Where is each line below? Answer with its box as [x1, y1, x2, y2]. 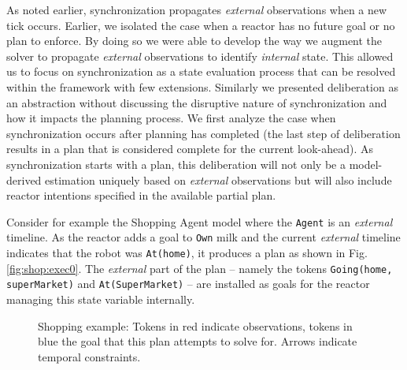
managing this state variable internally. [6, 291, 195, 307]
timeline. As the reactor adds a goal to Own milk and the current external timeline [6, 229, 401, 245]
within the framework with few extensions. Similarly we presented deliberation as [6, 78, 398, 95]
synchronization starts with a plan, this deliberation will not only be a [6, 155, 346, 172]
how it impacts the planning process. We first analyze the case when [6, 110, 336, 126]
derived [6, 171, 42, 188]
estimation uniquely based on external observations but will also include [45, 171, 392, 188]
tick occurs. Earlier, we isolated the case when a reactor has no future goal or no [6, 17, 395, 33]
